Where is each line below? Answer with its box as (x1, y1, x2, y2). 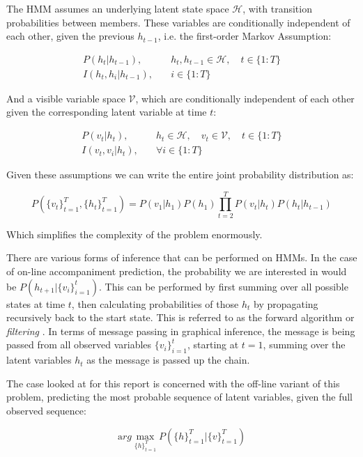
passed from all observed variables (6, 337, 152, 352)
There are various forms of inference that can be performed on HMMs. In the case (6, 250, 357, 265)
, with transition (242, 1, 312, 15)
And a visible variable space (6, 91, 125, 105)
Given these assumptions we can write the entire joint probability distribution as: (6, 167, 354, 182)
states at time (6, 296, 65, 311)
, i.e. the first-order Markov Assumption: (157, 29, 332, 43)
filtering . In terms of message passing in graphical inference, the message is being (6, 323, 355, 338)
